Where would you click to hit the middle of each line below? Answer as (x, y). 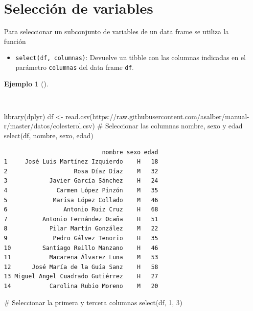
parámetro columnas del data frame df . (75, 67)
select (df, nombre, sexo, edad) (49, 135)
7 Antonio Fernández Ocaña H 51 (81, 219)
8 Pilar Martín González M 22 (81, 229)
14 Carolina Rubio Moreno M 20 (81, 286)
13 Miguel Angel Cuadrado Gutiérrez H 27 (81, 277)
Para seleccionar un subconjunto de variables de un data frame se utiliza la (116, 31)
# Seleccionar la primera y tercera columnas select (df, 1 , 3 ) (93, 302)
